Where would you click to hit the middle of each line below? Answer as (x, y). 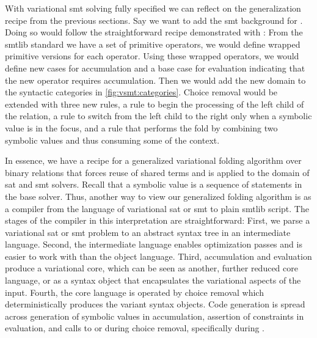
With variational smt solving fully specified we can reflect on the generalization (153, 8)
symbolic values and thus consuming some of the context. (112, 140)
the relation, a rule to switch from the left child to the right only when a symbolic (158, 116)
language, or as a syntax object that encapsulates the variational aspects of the (153, 280)
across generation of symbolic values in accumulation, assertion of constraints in (155, 316)
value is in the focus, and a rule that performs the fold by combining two (141, 127)
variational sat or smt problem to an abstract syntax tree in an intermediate (148, 232)
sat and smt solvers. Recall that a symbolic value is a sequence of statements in (154, 184)
